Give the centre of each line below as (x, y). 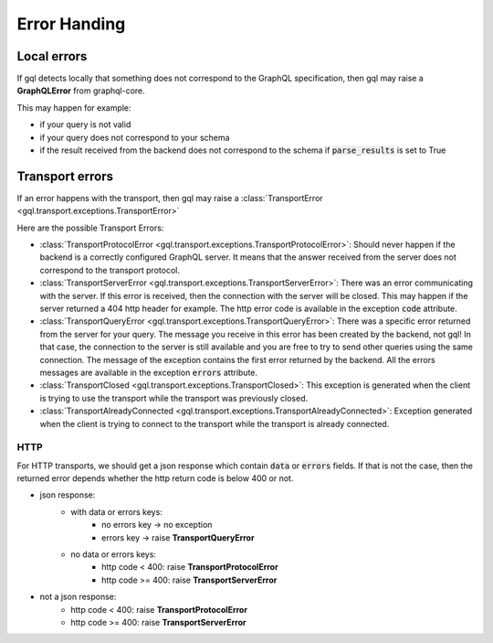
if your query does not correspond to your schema (135, 137)
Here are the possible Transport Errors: (90, 228)
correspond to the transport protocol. (110, 270)
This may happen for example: (74, 107)
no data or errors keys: (114, 554)
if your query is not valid (85, 124)
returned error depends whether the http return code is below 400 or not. (155, 478)
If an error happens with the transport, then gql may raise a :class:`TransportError (170, 198)
